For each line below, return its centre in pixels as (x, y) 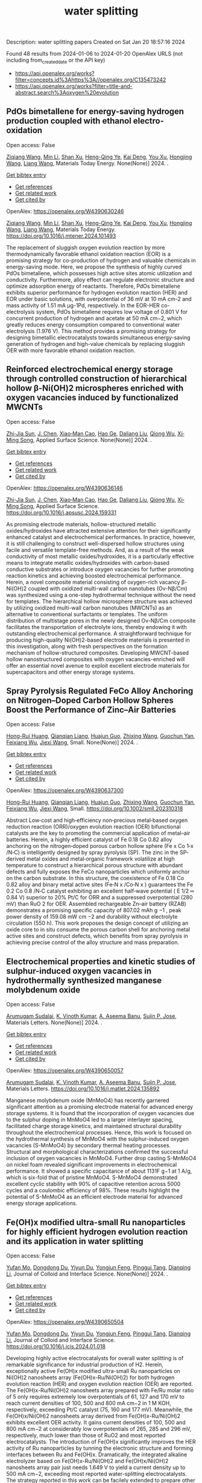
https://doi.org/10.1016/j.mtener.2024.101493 (61, 236)
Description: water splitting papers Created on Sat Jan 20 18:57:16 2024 (96, 42)
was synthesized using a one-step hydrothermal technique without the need (101, 595)
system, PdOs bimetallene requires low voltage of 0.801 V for (112, 311)
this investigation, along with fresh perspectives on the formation (87, 646)
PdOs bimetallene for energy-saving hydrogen (95, 112)
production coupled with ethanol (69, 121)
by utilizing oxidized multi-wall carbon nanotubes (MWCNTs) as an (89, 608)
